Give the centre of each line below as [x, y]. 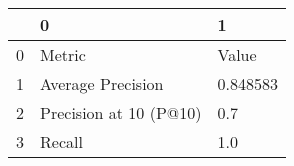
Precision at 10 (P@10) [121, 112]
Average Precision [102, 83]
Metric [63, 54]
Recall [61, 141]
